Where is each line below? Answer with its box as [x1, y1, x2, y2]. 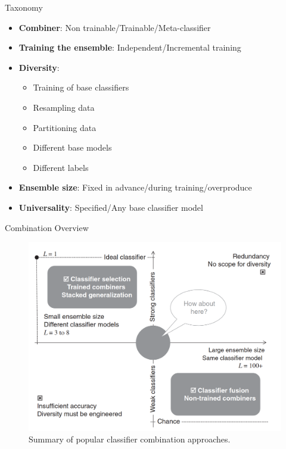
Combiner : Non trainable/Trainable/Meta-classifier [18, 21, 211, 33]
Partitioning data [33, 121, 97, 133]
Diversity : [18, 61, 60, 73]
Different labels [33, 161, 89, 173]
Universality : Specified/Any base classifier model [18, 201, 203, 213]
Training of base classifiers [33, 81, 129, 93]
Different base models [33, 141, 112, 154]
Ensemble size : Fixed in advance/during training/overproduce [18, 181, 252, 194]
